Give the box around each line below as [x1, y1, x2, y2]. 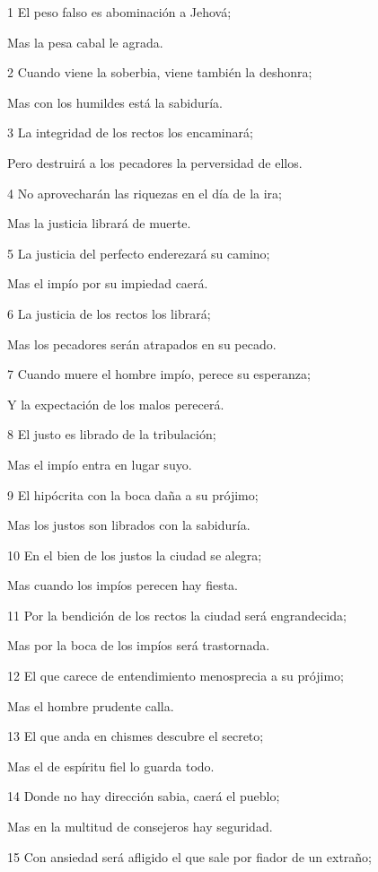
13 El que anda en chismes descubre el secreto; [7, 727, 264, 745]
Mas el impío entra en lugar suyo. [7, 454, 192, 473]
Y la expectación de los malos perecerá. [7, 394, 224, 413]
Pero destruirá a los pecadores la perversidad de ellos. [7, 153, 303, 172]
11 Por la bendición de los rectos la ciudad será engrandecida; [7, 605, 347, 624]
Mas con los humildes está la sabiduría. [7, 92, 223, 111]
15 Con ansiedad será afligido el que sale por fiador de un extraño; [7, 847, 373, 866]
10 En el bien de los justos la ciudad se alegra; [7, 545, 262, 564]
